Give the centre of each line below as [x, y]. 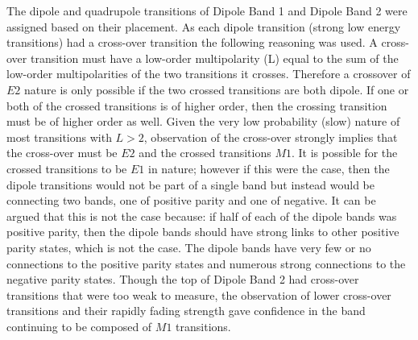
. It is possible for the [344, 153]
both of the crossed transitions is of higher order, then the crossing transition [197, 105]
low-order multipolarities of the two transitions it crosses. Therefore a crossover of [209, 74]
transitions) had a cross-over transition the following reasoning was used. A [192, 42]
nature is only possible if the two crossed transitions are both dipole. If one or [217, 89]
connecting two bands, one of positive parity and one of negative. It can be [191, 200]
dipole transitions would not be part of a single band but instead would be [191, 184]
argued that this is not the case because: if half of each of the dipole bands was [202, 216]
